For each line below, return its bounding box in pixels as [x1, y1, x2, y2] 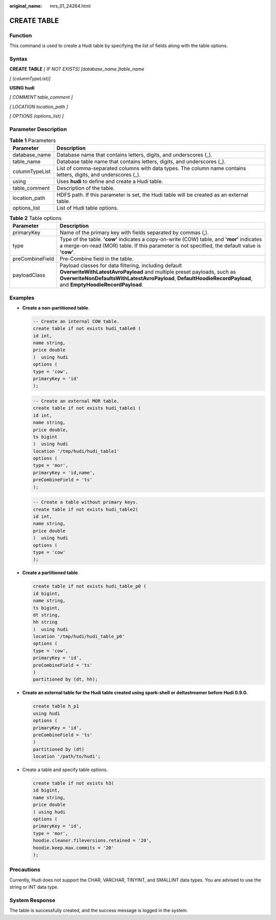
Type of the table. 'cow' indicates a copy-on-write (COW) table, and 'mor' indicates [59, 236, 262, 243]
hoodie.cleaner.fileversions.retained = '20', [33, 838, 152, 844]
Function [9, 32, 32, 39]
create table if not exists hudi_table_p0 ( [33, 583, 147, 589]
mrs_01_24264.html [50, 3, 91, 9]
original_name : [9, 3, 42, 9]
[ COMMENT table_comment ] [9, 94, 73, 100]
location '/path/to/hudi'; [33, 754, 101, 759]
